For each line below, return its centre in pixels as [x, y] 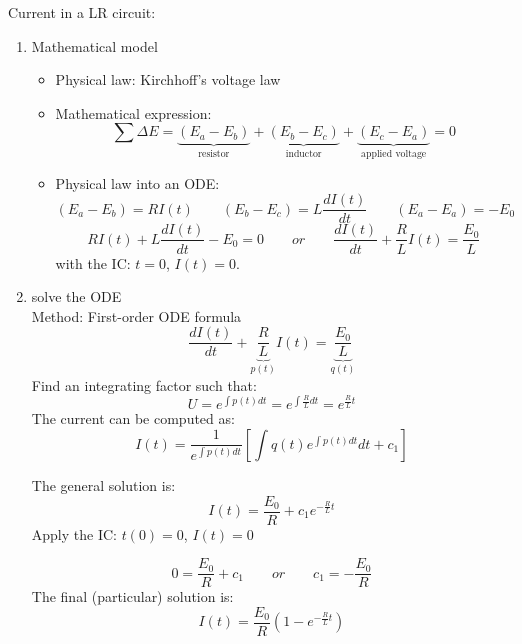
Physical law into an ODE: [137, 182]
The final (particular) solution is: [132, 596]
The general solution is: [103, 484]
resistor [214, 154]
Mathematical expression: [133, 112]
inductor [303, 154]
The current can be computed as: [133, 418]
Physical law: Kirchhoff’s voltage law [168, 79]
